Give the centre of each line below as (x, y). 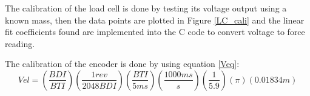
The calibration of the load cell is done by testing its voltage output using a (146, 8)
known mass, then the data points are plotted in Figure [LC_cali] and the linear (155, 20)
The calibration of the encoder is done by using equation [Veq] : (122, 64)
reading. (20, 43)
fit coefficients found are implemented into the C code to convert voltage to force (155, 32)
